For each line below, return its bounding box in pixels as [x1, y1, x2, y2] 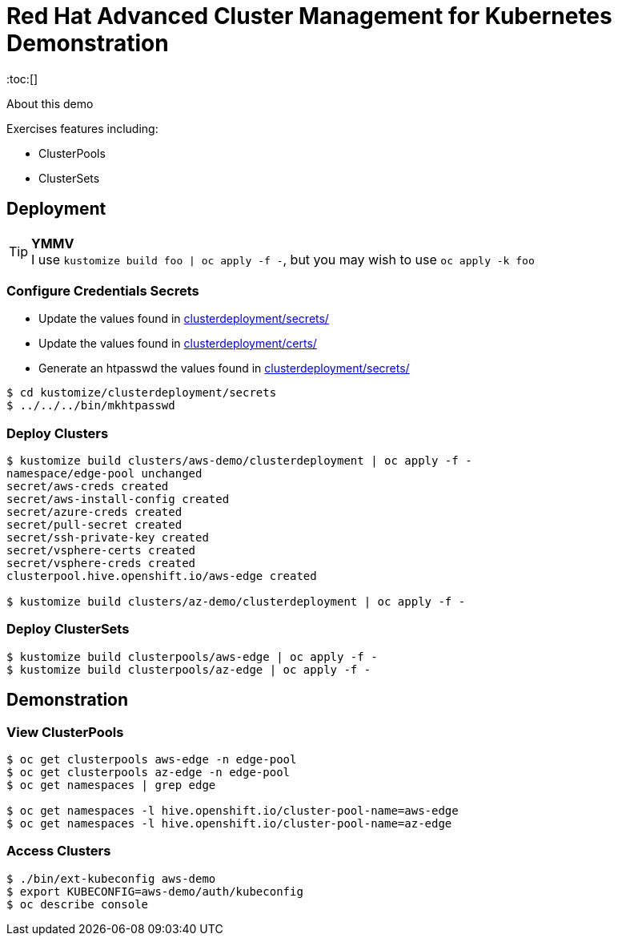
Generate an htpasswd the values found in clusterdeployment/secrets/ [38, 361, 410, 376]
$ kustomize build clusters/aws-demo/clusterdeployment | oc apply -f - [6, 454, 472, 468]
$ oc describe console [6, 897, 149, 911]
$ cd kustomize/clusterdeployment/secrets [6, 386, 277, 400]
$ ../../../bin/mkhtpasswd [6, 399, 175, 413]
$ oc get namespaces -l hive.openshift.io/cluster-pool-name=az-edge [6, 817, 452, 831]
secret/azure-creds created [6, 505, 183, 519]
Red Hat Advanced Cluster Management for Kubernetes [6, 2, 612, 30]
